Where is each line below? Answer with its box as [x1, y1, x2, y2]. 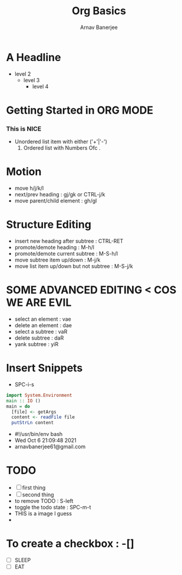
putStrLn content [11, 420, 54, 426]
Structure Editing [6, 218, 91, 231]
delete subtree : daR [14, 334, 64, 341]
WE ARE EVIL [6, 296, 72, 309]
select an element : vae [14, 315, 72, 322]
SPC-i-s [14, 380, 34, 388]
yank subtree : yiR [14, 340, 59, 347]
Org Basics [71, 4, 127, 18]
